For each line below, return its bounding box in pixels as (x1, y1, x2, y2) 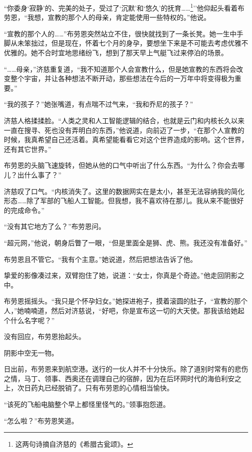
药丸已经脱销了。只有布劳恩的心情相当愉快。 (31, 383, 173, 393)
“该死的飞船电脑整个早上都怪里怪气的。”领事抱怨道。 (4, 399, 170, 409)
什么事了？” (24, 169, 62, 179)
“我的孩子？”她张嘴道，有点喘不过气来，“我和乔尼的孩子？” (4, 99, 193, 109)
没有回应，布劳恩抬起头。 (4, 331, 85, 341)
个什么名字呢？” (4, 315, 55, 325)
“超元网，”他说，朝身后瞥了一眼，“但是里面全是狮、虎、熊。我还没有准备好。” (4, 237, 248, 247)
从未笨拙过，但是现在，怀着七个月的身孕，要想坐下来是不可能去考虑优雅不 (10, 38, 248, 48)
